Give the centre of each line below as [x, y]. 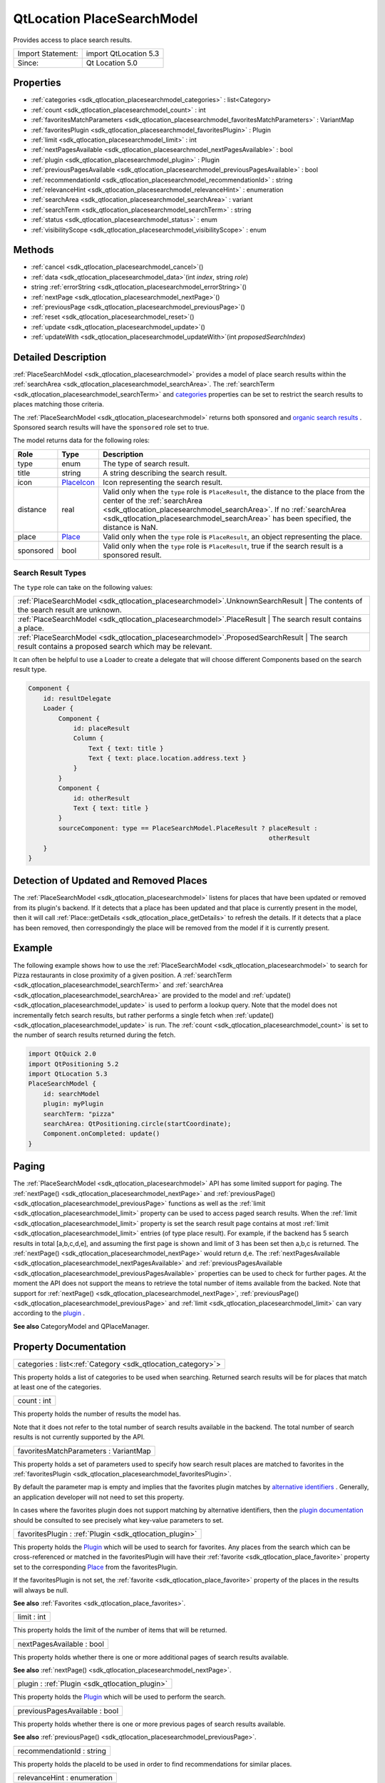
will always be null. [41, 1590]
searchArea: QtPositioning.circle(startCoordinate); [137, 1124]
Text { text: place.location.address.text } [167, 758]
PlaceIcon [78, 482]
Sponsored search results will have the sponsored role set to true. [111, 427]
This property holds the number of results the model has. [97, 1414]
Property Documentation [70, 1347]
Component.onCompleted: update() [102, 1134]
